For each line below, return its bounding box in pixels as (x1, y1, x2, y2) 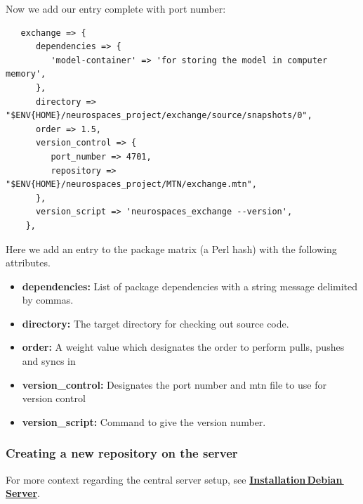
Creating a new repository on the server (6, 444, 238, 462)
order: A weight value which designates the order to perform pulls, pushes (22, 340, 345, 354)
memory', (6, 69, 46, 79)
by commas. (22, 292, 74, 307)
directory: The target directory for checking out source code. (22, 316, 289, 330)
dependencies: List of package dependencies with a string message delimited (22, 278, 358, 293)
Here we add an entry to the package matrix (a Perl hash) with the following (6, 241, 337, 256)
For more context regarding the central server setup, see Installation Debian (6, 472, 343, 486)
